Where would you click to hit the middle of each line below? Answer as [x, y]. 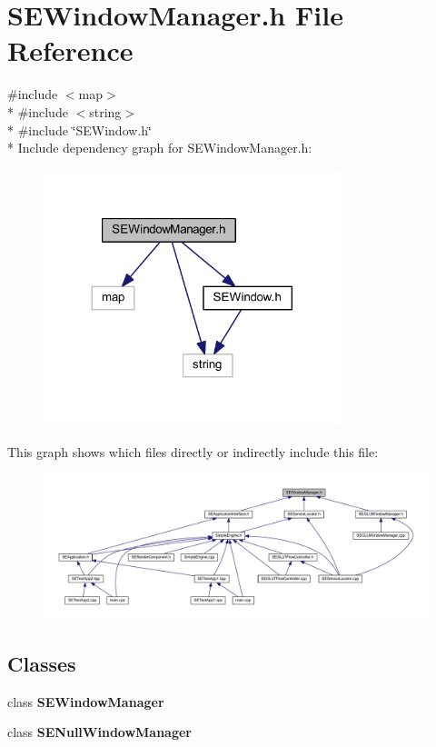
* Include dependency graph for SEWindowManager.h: [160, 148]
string [105, 111]
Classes [42, 664]
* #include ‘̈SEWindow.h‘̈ [79, 129]
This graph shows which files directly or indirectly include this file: [193, 451]
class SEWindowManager [86, 701]
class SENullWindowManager [100, 732]
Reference [70, 50]
